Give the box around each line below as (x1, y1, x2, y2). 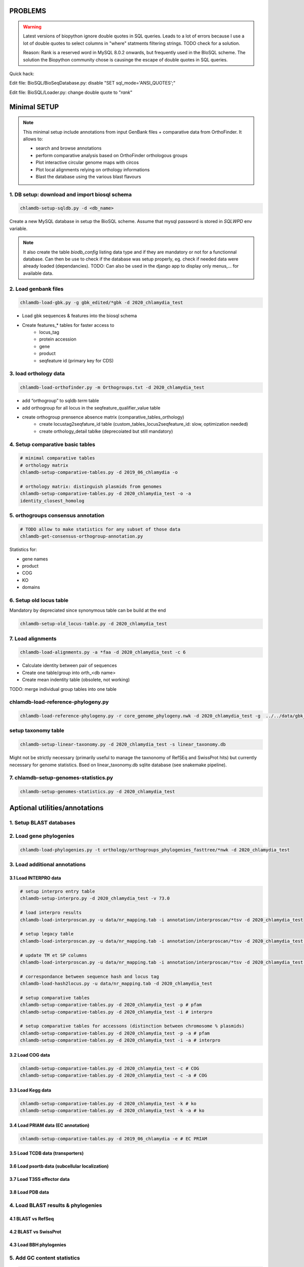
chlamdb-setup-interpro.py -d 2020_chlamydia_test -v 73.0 (20, 896, 170, 902)
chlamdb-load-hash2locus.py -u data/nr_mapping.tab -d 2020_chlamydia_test (20, 981, 213, 987)
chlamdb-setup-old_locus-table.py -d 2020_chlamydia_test (20, 621, 167, 627)
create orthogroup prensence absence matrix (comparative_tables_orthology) (22, 414, 184, 420)
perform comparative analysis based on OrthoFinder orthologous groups (35, 152, 187, 158)
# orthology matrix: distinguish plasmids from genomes (20, 483, 162, 489)
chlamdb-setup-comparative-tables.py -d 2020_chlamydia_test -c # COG (20, 1065, 200, 1071)
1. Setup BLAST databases (9, 819, 75, 826)
